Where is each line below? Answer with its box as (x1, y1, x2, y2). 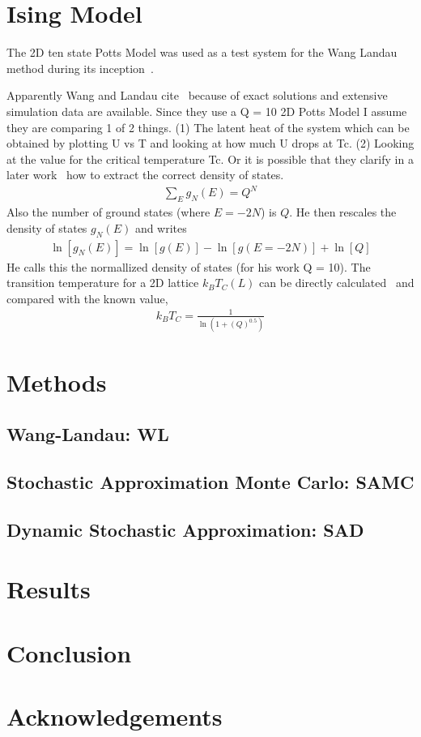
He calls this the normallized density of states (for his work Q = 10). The (6, 258, 371, 275)
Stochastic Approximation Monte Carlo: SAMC (6, 469, 415, 494)
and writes (134, 219, 187, 236)
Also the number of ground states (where (6, 204, 210, 221)
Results (6, 572, 91, 606)
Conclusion (6, 636, 132, 669)
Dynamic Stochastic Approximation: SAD (6, 516, 364, 542)
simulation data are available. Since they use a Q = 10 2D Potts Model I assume (6, 102, 407, 119)
